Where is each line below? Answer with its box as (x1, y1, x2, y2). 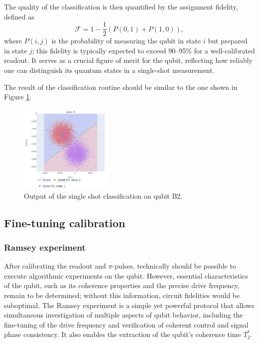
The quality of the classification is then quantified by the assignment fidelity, (4, 1, 238, 11)
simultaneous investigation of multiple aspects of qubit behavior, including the (4, 310, 243, 320)
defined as (4, 11, 34, 21)
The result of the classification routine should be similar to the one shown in (4, 81, 238, 92)
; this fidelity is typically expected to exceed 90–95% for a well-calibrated (32, 45, 255, 55)
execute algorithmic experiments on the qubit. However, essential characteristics (4, 270, 248, 281)
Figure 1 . (4, 91, 32, 102)
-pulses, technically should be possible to (112, 261, 236, 271)
